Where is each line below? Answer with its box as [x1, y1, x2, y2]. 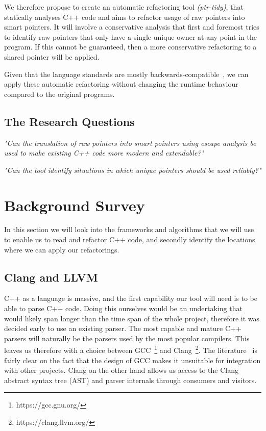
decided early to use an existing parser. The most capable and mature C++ [4, 323, 241, 334]
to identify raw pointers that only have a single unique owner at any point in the [4, 31, 257, 42]
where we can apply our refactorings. [4, 244, 119, 255]
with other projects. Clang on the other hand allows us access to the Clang [4, 365, 238, 375]
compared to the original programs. [4, 88, 115, 99]
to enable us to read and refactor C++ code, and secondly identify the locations [4, 234, 255, 245]
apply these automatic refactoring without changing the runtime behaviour [4, 79, 238, 89]
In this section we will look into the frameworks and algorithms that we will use [4, 224, 254, 235]
